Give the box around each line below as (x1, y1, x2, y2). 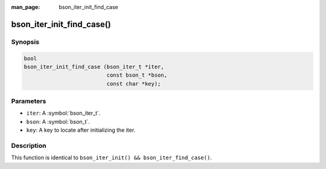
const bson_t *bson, (106, 72, 167, 78)
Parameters (11, 97, 46, 106)
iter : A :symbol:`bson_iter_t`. (26, 109, 101, 117)
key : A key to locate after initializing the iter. (26, 127, 136, 134)
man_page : (11, 4, 40, 10)
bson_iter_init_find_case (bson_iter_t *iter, (24, 63, 164, 70)
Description (11, 142, 46, 150)
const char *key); (106, 80, 161, 87)
